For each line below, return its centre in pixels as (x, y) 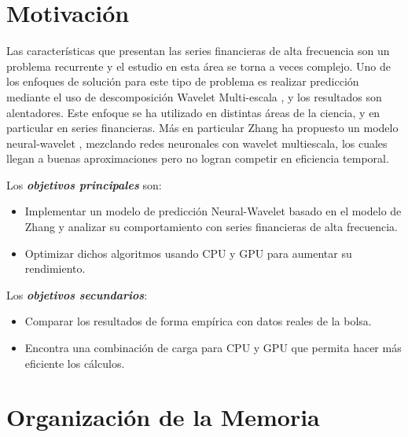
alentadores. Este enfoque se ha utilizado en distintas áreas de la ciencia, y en (193, 112)
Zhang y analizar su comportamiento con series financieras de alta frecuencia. (211, 227)
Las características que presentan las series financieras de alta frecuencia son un (198, 51)
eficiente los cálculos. (75, 363)
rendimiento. (55, 268)
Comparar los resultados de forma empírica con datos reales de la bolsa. (198, 321)
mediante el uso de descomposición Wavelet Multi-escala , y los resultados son (194, 96)
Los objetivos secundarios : (77, 294)
